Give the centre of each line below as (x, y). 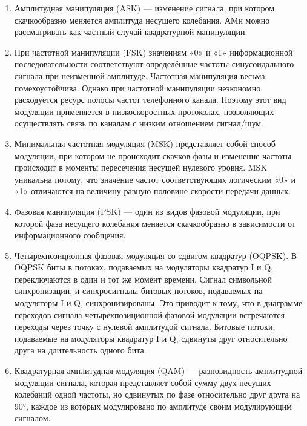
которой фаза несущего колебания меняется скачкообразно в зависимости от (155, 223)
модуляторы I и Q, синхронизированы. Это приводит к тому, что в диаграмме (158, 303)
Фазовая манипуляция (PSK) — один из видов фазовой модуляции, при (147, 211)
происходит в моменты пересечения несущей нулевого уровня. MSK (141, 167)
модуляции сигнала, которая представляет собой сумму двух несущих (143, 382)
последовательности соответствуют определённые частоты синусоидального (154, 64)
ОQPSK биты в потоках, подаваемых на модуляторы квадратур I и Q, (144, 267)
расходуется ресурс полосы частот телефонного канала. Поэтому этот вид (150, 100)
